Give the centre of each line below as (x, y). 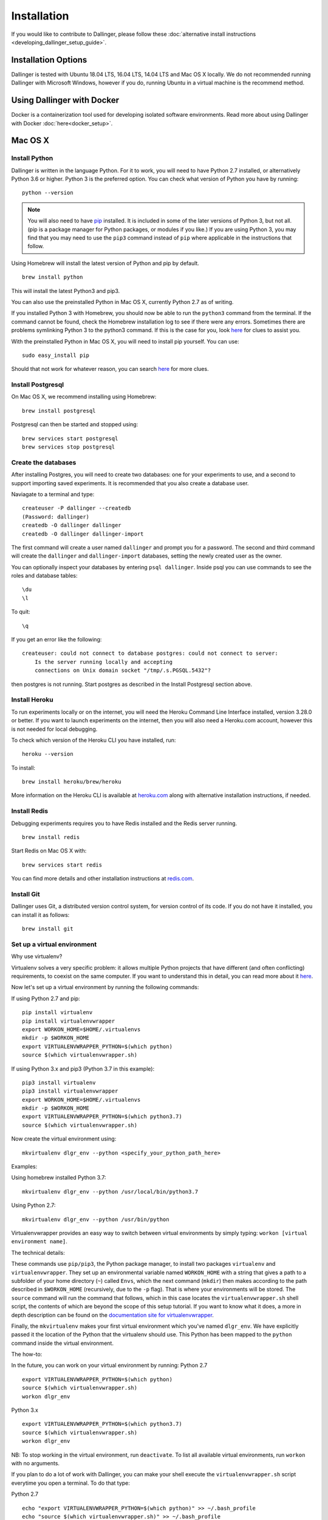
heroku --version (48, 754)
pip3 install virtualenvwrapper (70, 1091)
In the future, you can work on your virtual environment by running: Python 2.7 (109, 1366)
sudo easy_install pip (56, 355)
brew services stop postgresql (69, 447)
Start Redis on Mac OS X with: (49, 851)
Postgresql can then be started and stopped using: (75, 424)
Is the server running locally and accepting (104, 662)
